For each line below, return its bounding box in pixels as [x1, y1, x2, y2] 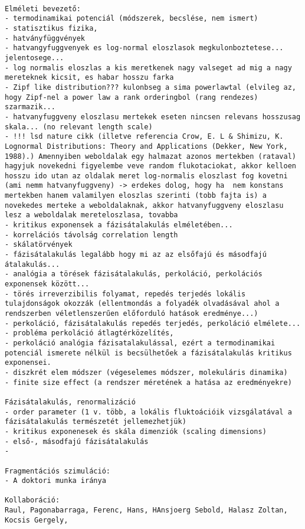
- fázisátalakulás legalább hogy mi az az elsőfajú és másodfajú [5, 250, 267, 259]
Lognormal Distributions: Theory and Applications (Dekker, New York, [5, 142, 288, 151]
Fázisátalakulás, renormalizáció [5, 397, 136, 406]
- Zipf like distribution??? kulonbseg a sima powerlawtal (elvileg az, [5, 83, 296, 92]
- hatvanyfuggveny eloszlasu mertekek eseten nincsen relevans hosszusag [5, 112, 301, 121]
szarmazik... [5, 103, 55, 112]
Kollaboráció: [5, 496, 60, 505]
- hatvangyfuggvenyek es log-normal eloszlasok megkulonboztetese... [5, 44, 284, 53]
